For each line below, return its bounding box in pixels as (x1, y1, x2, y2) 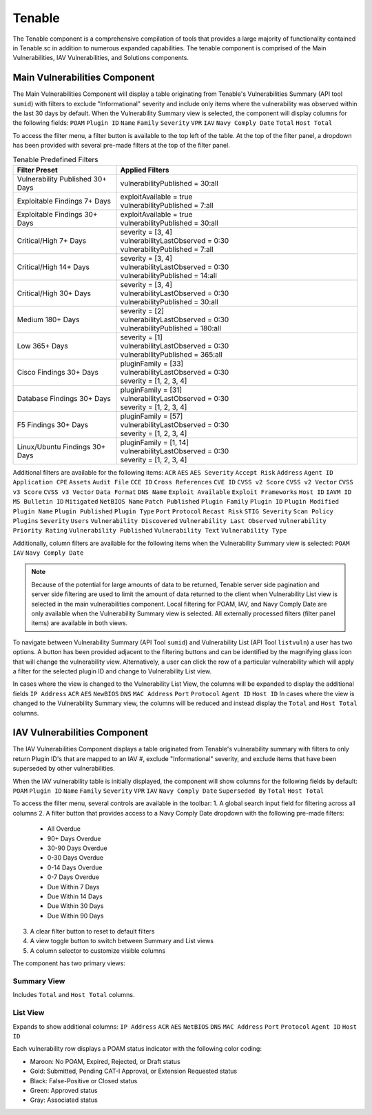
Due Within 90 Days (47, 911, 104, 920)
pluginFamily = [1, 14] (120, 437, 189, 447)
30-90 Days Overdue (47, 844, 107, 852)
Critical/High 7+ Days (17, 235, 86, 245)
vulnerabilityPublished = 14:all (120, 270, 217, 280)
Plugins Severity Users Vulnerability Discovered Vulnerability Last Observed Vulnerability (12, 517, 327, 524)
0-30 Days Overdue (47, 853, 103, 862)
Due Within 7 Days (47, 882, 100, 891)
